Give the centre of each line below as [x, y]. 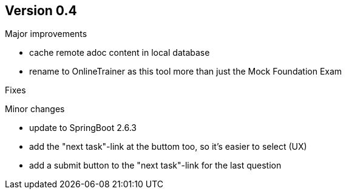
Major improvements [46, 34]
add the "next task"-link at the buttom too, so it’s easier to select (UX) [168, 147]
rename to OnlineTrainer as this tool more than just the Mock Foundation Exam [186, 72]
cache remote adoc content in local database [120, 53]
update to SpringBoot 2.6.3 [83, 128]
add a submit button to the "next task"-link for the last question [155, 166]
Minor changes [35, 109]
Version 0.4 [41, 11]
